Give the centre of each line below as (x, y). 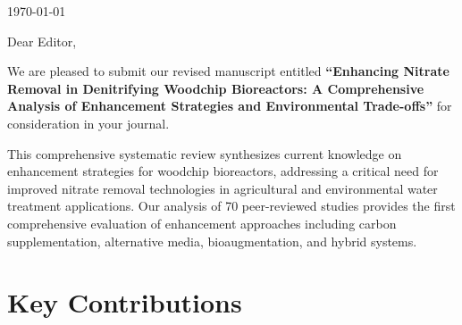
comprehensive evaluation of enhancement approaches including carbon (202, 223)
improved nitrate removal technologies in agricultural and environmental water (223, 188)
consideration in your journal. (88, 123)
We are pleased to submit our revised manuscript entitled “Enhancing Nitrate (228, 71)
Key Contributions (125, 302)
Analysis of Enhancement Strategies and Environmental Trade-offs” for (230, 106)
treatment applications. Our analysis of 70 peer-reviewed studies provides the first (231, 206)
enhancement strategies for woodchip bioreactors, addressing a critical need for (223, 171)
